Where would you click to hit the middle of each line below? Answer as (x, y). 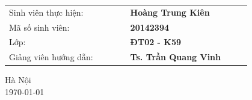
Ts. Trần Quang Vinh (176, 57)
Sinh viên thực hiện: (46, 12)
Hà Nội (18, 80)
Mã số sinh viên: (39, 27)
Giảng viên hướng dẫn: (51, 57)
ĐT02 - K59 (156, 42)
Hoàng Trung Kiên (170, 12)
